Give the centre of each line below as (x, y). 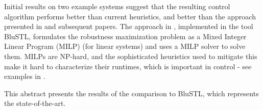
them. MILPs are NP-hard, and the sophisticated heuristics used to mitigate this (131, 56)
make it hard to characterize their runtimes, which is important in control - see (128, 66)
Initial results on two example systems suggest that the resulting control (117, 6)
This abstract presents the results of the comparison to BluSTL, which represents (131, 93)
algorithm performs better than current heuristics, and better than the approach (130, 16)
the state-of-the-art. (35, 103)
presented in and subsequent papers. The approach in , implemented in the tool (129, 26)
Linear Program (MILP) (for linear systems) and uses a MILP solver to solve (125, 46)
